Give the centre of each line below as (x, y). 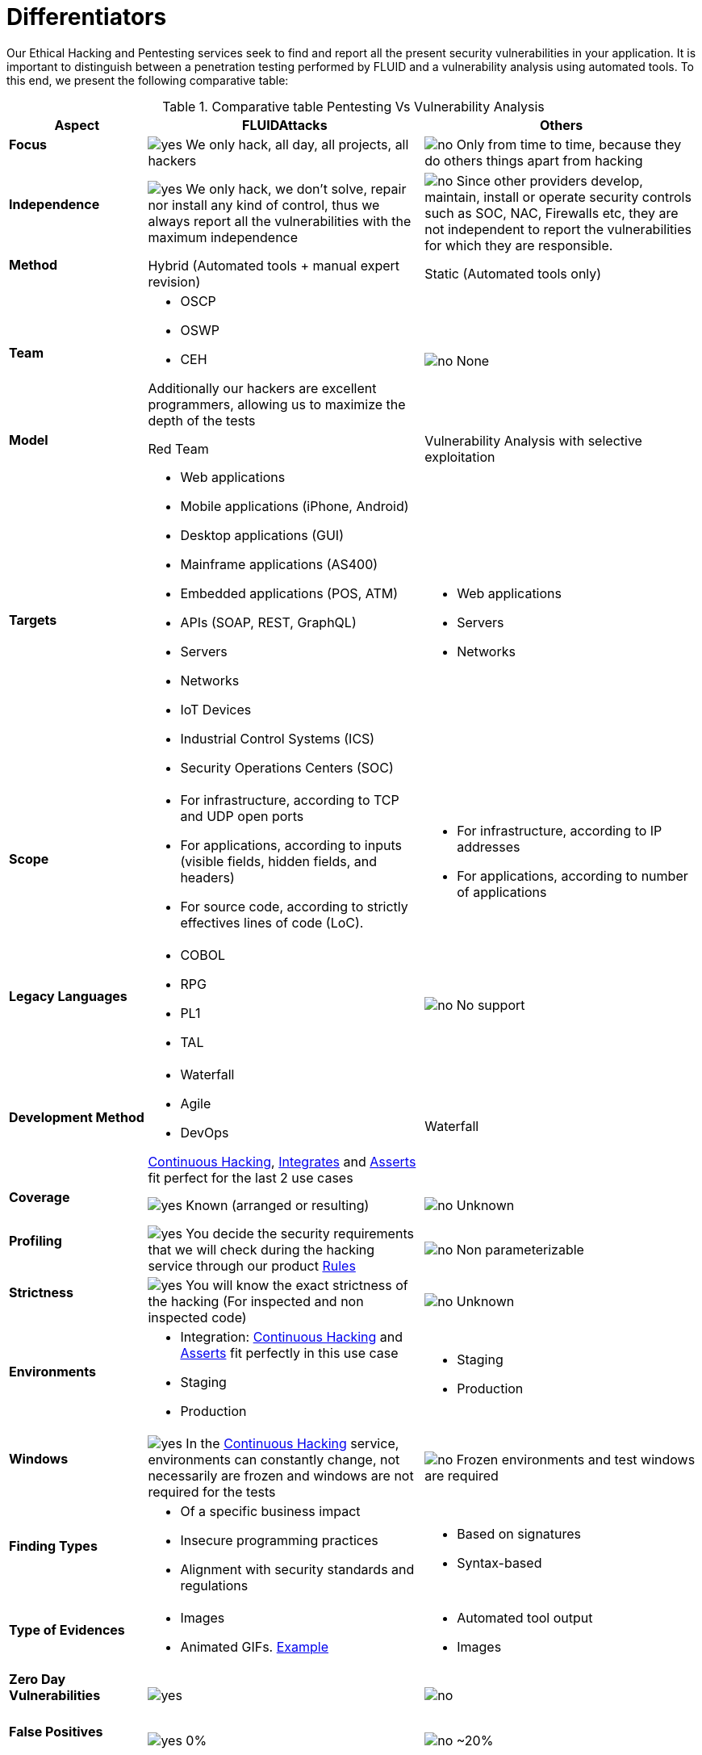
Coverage (40, 1197)
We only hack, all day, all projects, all (297, 145)
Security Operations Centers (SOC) (287, 767)
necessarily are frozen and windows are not (281, 1475)
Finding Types (53, 1546)
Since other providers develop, (549, 181)
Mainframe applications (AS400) (279, 564)
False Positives (56, 1732)
